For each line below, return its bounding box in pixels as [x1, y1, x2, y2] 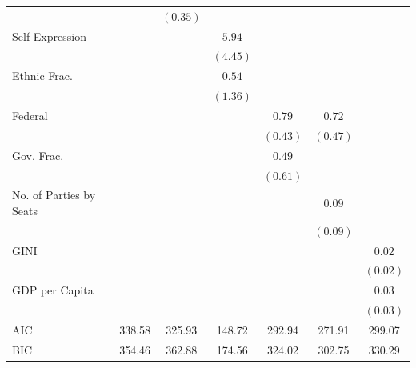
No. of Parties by [12, 186, 96, 203]
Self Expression [12, 27, 86, 44]
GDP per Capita [12, 282, 94, 298]
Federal [12, 106, 48, 123]
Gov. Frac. [12, 146, 64, 163]
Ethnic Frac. [12, 67, 73, 84]
